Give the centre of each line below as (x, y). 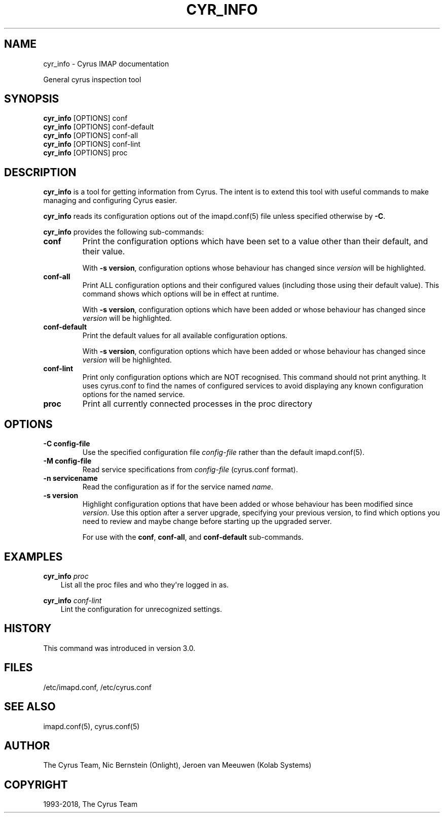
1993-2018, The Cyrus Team (90, 804)
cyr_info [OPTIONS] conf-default (99, 127)
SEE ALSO (30, 707)
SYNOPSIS (32, 99)
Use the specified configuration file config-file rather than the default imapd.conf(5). (223, 452)
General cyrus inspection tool (92, 79)
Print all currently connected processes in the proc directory (197, 404)
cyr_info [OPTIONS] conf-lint (92, 144)
